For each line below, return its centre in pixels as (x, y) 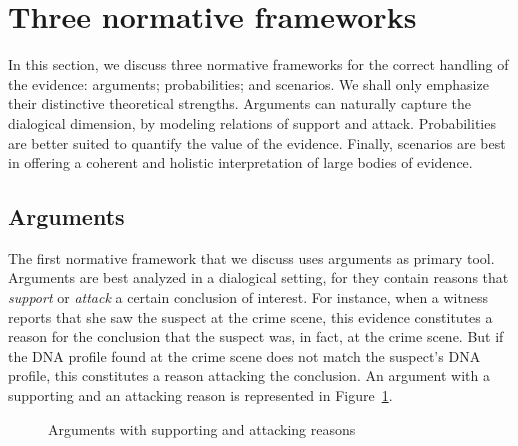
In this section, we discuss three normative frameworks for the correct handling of (258, 64)
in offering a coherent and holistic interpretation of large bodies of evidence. (240, 162)
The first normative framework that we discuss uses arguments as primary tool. (251, 257)
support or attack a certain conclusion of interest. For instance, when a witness (248, 297)
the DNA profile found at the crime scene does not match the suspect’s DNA (244, 355)
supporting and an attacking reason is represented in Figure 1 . (200, 395)
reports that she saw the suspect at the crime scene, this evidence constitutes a (250, 316)
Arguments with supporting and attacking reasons (202, 428)
